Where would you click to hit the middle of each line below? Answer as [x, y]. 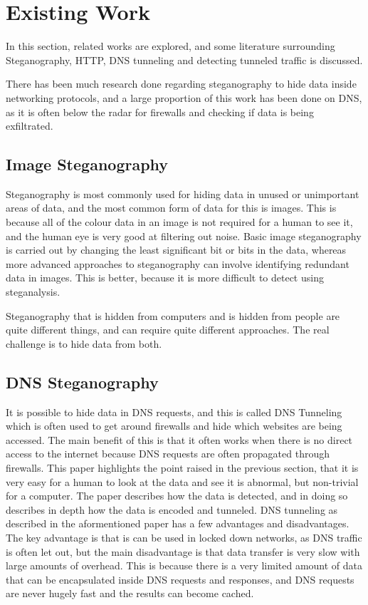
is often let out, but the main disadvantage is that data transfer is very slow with [183, 551]
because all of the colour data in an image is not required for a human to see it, [179, 222]
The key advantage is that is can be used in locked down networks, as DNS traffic [184, 537]
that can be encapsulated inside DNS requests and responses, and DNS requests [180, 579]
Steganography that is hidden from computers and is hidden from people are [173, 315]
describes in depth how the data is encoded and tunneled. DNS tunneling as [172, 509]
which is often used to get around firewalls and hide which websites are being [174, 426]
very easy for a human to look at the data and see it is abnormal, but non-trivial [182, 481]
